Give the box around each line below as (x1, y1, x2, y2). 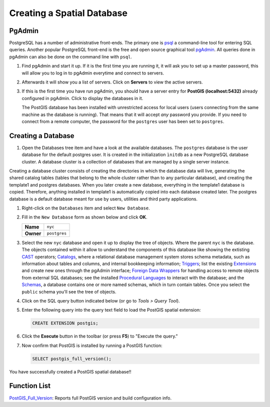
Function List (9, 381, 51, 390)
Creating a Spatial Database (9, 7, 127, 18)
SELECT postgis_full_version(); (32, 355, 112, 361)
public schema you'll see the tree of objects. (21, 288, 116, 294)
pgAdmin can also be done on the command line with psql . (9, 53, 132, 59)
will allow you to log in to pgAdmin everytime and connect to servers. (21, 70, 164, 76)
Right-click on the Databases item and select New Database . (21, 205, 150, 211)
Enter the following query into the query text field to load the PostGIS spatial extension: (21, 307, 201, 313)
